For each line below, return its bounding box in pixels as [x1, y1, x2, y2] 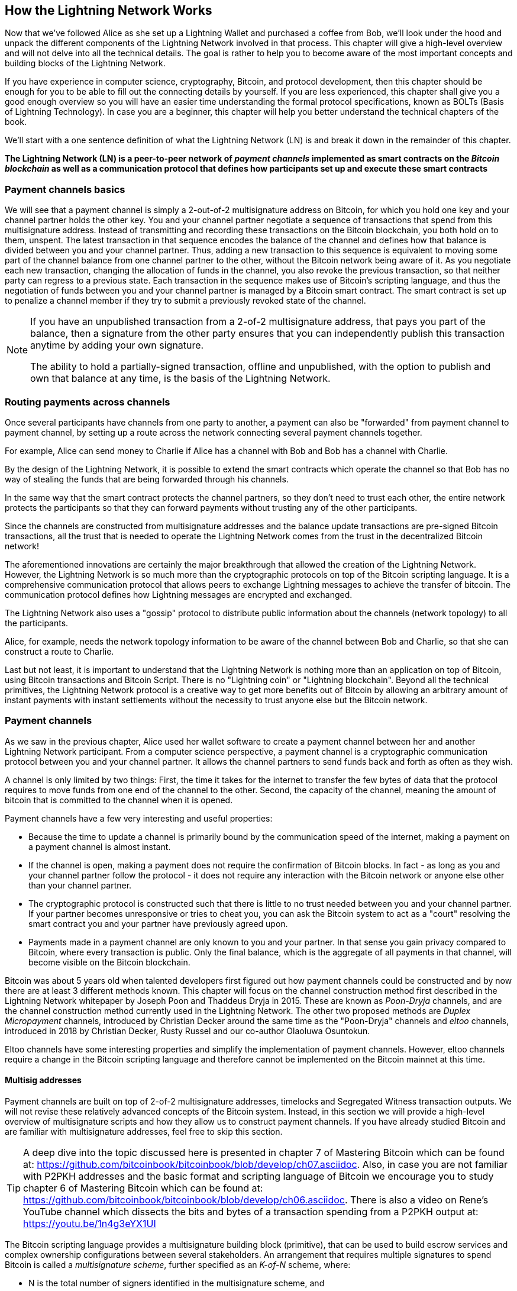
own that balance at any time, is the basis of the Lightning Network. [30, 372, 331, 385]
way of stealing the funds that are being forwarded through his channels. [5, 474, 289, 484]
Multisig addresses [5, 1075, 82, 1086]
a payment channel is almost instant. [28, 841, 171, 852]
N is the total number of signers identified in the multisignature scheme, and [28, 1277, 325, 1288]
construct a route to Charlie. [5, 646, 114, 656]
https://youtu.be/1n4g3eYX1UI [23, 1217, 156, 1229]
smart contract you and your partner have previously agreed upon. [28, 918, 288, 929]
